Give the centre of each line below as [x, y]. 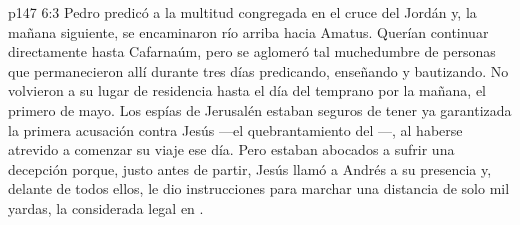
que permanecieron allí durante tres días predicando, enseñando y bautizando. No [258, 70]
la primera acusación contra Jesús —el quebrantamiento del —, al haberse [235, 129]
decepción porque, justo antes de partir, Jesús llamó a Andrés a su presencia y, [250, 168]
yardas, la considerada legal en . [106, 207]
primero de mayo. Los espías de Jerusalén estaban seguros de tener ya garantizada [260, 109]
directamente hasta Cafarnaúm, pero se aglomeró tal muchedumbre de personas [252, 51]
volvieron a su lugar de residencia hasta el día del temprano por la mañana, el [247, 90]
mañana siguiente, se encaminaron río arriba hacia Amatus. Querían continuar [248, 31]
